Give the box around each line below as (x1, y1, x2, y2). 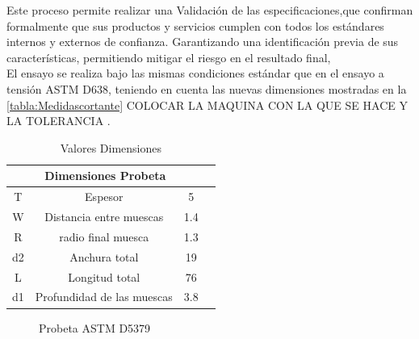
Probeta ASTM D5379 (39, 319, 151, 336)
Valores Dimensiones (60, 139, 162, 156)
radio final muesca (59, 228, 149, 245)
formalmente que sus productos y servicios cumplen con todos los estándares (6, 17, 384, 34)
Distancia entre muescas (44, 208, 164, 225)
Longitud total (68, 268, 140, 285)
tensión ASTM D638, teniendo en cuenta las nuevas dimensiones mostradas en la (6, 80, 407, 97)
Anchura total (69, 248, 139, 265)
